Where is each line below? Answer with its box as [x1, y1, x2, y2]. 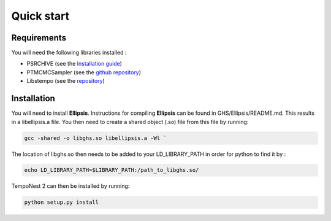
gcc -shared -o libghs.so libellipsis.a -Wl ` [24, 134, 167, 141]
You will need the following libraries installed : [11, 49, 127, 56]
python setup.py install [24, 199, 99, 206]
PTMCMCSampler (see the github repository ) [26, 68, 141, 76]
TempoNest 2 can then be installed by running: [11, 182, 130, 190]
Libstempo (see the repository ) [26, 77, 105, 85]
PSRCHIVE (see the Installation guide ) [26, 60, 123, 68]
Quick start [11, 9, 70, 23]
